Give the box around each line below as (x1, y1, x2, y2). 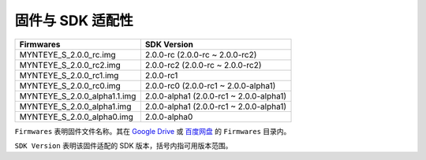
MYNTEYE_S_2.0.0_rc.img (19, 49, 116, 60)
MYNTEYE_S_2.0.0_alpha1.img (19, 101, 132, 112)
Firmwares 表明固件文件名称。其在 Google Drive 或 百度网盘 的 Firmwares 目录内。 (14, 126, 291, 136)
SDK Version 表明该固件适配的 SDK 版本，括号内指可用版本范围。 (14, 140, 233, 150)
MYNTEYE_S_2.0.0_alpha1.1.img (19, 91, 136, 102)
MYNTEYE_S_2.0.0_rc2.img (19, 59, 121, 70)
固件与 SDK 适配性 (14, 12, 133, 29)
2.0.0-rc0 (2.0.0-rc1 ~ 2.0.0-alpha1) (144, 80, 276, 91)
